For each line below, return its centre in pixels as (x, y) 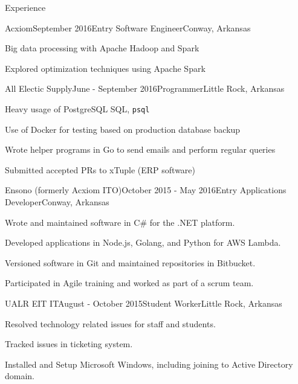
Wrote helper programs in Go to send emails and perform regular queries (140, 149)
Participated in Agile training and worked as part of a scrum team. (129, 283)
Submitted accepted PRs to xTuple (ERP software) (100, 169)
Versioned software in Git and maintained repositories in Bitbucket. (130, 262)
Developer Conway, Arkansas (57, 202)
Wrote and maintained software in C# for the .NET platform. (120, 222)
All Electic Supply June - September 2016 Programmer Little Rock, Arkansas (145, 88)
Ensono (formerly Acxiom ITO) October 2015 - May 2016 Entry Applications (146, 190)
